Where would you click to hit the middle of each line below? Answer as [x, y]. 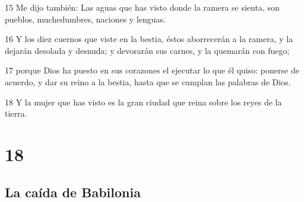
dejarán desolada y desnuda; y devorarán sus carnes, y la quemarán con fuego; [147, 50]
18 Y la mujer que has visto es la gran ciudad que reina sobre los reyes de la [143, 102]
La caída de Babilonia [73, 192]
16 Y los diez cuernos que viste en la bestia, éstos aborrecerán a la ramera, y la [149, 39]
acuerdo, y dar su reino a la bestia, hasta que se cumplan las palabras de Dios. [148, 81]
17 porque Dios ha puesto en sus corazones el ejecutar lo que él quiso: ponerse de [152, 70]
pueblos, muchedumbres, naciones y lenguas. [85, 19]
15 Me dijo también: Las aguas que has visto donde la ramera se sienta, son [142, 7]
